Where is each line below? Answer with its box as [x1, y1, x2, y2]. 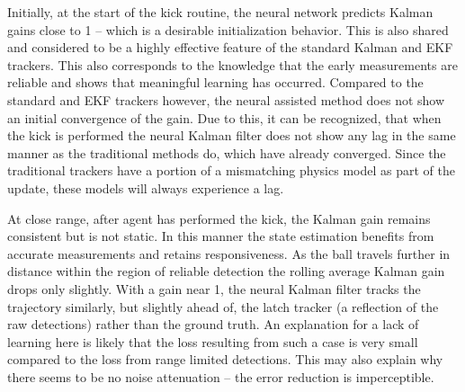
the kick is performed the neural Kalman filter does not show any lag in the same [7, 126, 456, 145]
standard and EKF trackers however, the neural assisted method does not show [7, 90, 445, 109]
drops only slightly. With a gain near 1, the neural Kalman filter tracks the [7, 279, 421, 298]
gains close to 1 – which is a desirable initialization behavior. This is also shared [7, 20, 449, 39]
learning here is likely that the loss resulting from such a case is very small [7, 332, 418, 351]
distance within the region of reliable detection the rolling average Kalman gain [7, 262, 445, 281]
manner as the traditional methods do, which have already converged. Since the [7, 143, 446, 162]
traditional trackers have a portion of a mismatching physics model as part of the [7, 161, 455, 180]
